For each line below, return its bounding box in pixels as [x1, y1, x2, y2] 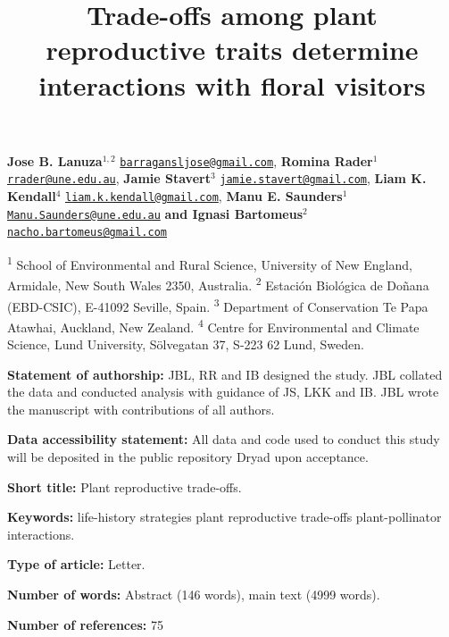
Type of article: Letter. [7, 555, 146, 574]
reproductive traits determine [46, 31, 419, 68]
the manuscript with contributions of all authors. [7, 399, 275, 418]
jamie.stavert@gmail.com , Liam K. [220, 169, 427, 188]
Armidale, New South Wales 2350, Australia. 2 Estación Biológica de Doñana [7, 273, 429, 294]
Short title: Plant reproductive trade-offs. [7, 477, 242, 496]
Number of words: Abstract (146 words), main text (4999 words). [7, 584, 380, 603]
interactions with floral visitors [38, 66, 426, 103]
